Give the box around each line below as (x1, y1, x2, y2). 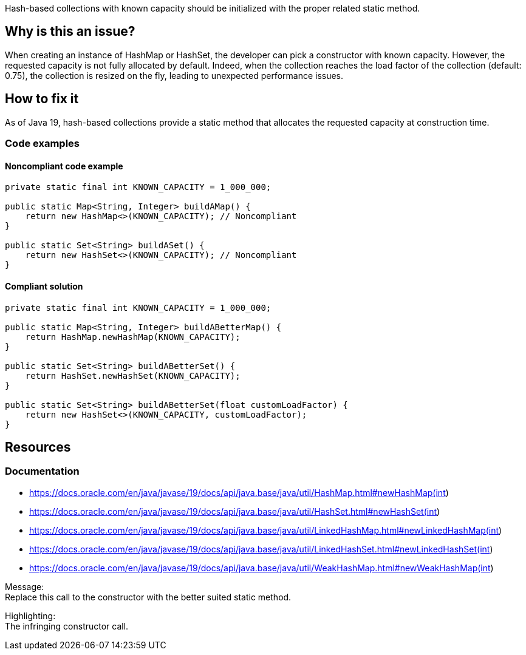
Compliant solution (5, 280, 83, 291)
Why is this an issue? (5, 24, 135, 39)
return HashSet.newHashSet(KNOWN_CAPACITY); (25, 370, 241, 381)
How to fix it (5, 91, 79, 107)
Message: (5, 581, 44, 592)
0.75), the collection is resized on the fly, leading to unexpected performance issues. (5, 70, 344, 81)
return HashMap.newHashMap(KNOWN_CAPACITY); (25, 331, 241, 342)
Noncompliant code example (5, 160, 123, 171)
